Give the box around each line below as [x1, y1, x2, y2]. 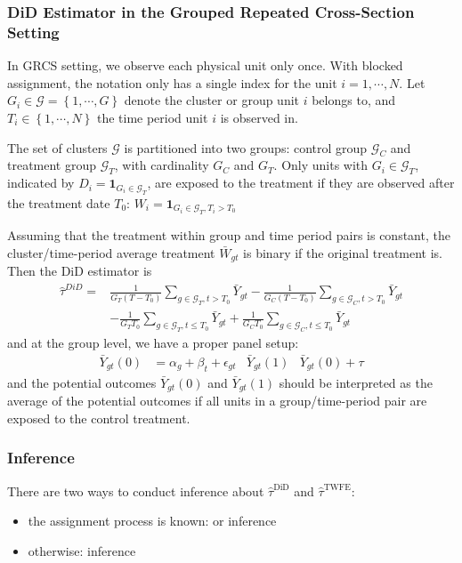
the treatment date [7, 193, 110, 212]
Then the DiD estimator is [7, 261, 152, 279]
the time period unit [96, 108, 208, 126]
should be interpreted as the [279, 373, 433, 391]
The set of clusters [7, 138, 108, 157]
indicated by [7, 173, 75, 192]
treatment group [7, 156, 97, 174]
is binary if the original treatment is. [243, 243, 443, 261]
